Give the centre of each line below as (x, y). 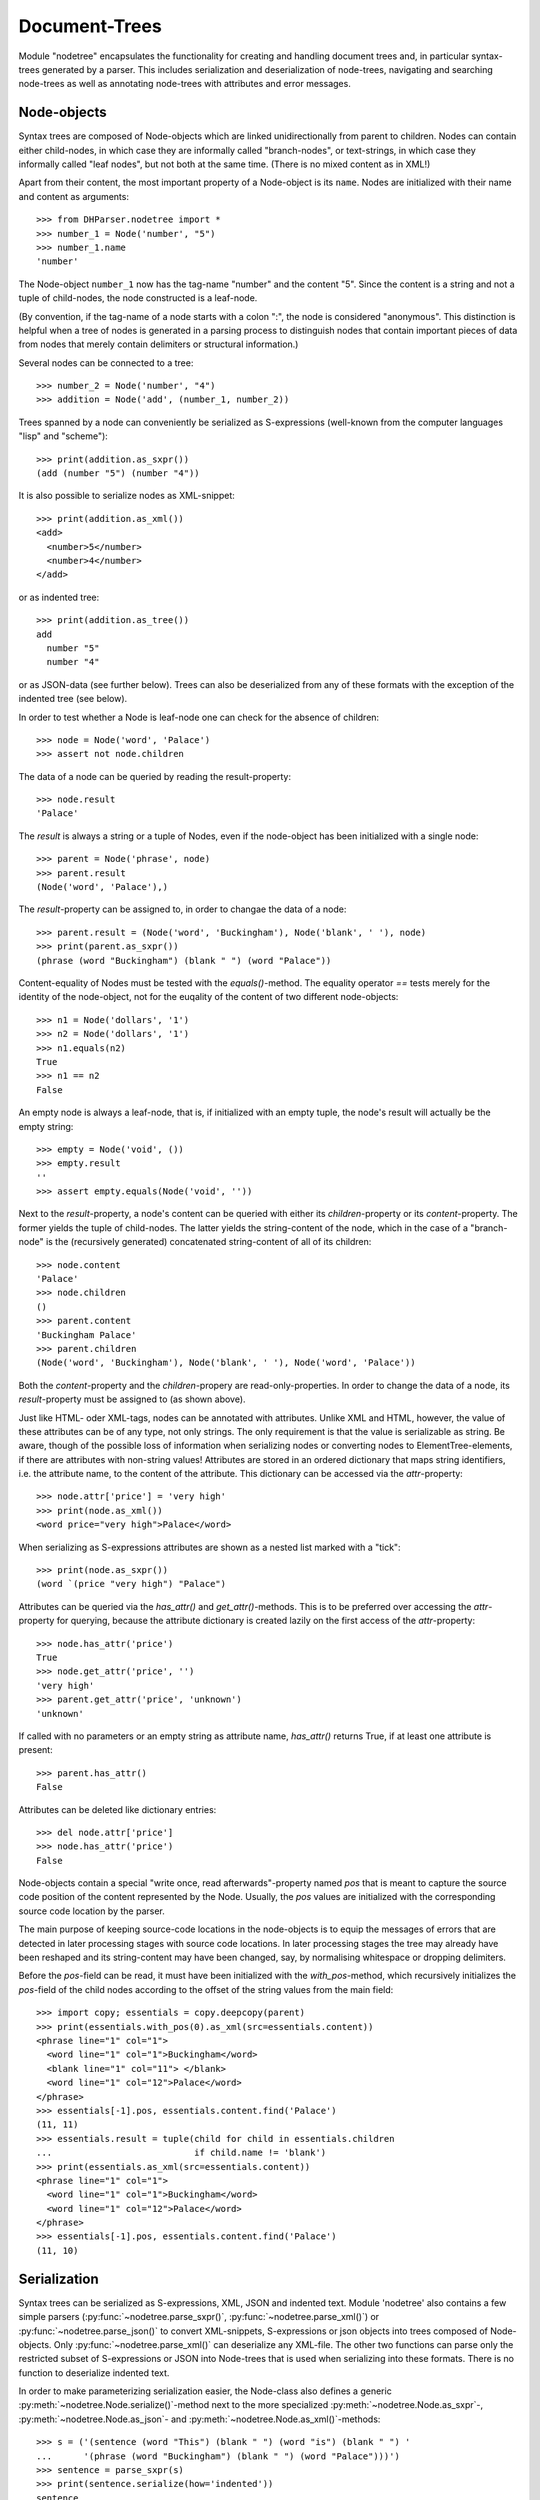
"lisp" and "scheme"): (63, 436)
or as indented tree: (59, 597)
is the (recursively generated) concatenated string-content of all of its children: (208, 1242)
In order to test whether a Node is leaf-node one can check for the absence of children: (199, 717)
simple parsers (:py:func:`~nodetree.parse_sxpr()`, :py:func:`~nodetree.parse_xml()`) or (199, 2317)
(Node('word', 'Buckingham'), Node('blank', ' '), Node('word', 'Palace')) (226, 1363)
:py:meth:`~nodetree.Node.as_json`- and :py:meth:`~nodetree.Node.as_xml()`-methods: (199, 2419)
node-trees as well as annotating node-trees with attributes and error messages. (185, 84)
